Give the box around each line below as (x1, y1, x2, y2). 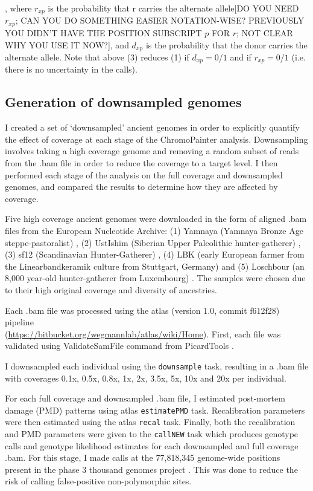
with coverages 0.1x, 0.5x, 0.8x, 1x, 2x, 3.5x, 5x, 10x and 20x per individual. (5, 371, 286, 384)
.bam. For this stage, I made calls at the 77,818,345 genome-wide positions (5, 451, 280, 464)
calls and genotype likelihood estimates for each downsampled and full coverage (5, 439, 299, 452)
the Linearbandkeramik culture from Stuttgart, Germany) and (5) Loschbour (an (5, 259, 305, 272)
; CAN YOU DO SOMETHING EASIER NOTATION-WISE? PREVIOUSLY (15, 14, 305, 27)
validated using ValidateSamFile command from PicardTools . (5, 339, 234, 352)
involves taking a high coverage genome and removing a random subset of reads (5, 145, 299, 157)
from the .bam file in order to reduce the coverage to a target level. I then (5, 156, 278, 169)
